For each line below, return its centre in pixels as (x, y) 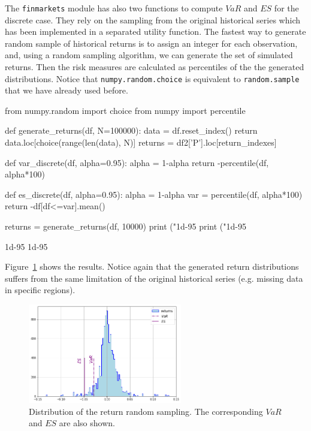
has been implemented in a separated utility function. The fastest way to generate (155, 31)
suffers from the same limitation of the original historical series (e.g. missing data (154, 278)
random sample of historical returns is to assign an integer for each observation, (151, 43)
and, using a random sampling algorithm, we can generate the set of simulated (149, 55)
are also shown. (87, 423)
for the (286, 8)
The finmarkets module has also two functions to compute (114, 8)
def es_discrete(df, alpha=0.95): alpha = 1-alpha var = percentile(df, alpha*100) (154, 194)
